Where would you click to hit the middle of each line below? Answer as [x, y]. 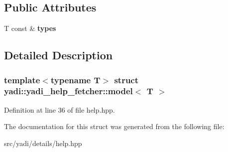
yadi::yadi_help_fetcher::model [68, 91]
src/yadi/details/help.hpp [43, 143]
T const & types [30, 28]
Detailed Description [58, 55]
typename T [75, 79]
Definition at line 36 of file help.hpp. [59, 109]
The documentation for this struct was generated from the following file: [114, 126]
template [22, 79]
